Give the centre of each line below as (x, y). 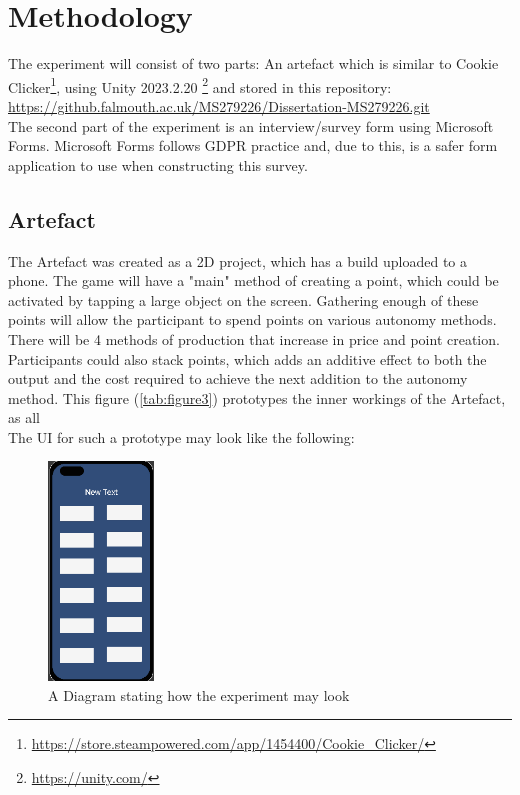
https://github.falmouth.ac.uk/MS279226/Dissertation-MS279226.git (219, 105)
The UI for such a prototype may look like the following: (181, 436)
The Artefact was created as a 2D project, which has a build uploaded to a (238, 260)
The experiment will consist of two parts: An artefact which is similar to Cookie (253, 63)
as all (24, 417)
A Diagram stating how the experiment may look (199, 694)
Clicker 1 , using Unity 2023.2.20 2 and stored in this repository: (200, 85)
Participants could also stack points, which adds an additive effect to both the (247, 358)
